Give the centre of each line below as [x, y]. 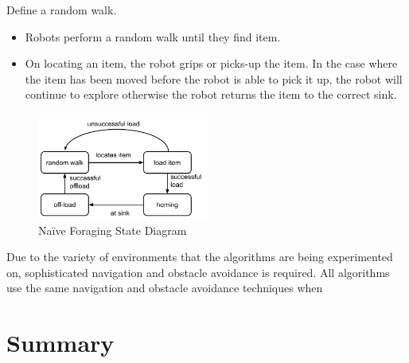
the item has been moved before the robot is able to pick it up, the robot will [214, 78]
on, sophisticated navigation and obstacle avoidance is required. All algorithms [198, 272]
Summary [60, 343]
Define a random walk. [62, 10]
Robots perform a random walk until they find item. [153, 36]
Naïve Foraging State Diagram [113, 230]
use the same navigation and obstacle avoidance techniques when [165, 288]
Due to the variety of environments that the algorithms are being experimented [200, 257]
